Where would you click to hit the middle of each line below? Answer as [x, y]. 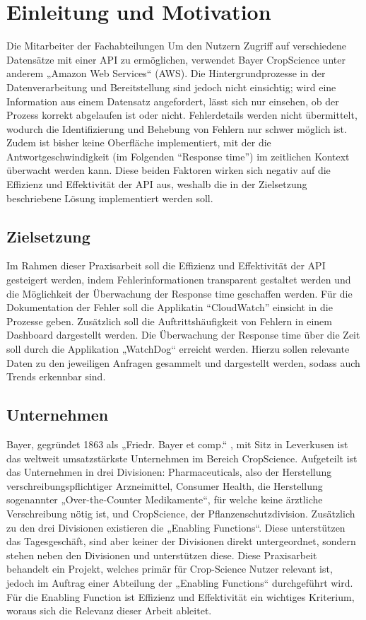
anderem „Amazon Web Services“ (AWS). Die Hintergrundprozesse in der [166, 73]
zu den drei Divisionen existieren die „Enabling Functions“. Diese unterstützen [176, 527]
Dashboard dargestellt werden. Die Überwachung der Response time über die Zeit [183, 335]
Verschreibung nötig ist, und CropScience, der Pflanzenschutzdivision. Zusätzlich [181, 513]
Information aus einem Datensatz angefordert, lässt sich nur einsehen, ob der [173, 101]
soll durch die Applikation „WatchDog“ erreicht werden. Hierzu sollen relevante [178, 349]
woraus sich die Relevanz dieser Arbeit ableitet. [109, 610]
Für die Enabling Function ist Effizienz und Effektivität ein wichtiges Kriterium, [181, 596]
